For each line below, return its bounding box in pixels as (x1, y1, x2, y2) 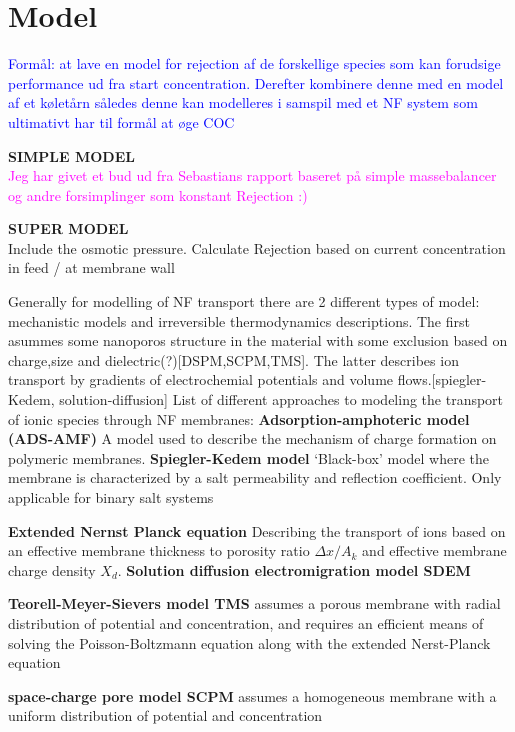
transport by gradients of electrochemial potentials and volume (8, 369, 394, 390)
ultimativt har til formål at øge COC (8, 111, 235, 132)
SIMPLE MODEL (8, 145, 135, 166)
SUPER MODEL (8, 218, 129, 239)
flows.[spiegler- (397, 369, 487, 390)
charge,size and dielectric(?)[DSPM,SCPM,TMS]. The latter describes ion (8, 349, 459, 370)
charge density (8, 559, 96, 580)
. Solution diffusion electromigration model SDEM (117, 559, 471, 580)
